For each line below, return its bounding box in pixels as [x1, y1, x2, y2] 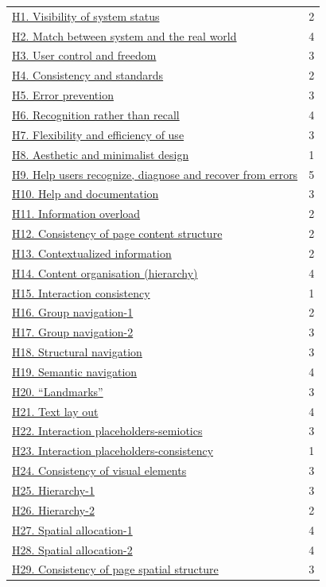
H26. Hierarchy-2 [12, 501, 95, 518]
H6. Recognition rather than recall [12, 106, 180, 122]
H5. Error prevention [12, 87, 114, 103]
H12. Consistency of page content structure [12, 225, 223, 242]
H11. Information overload [12, 205, 141, 222]
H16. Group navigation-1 [12, 304, 134, 321]
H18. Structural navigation [12, 344, 142, 360]
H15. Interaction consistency [12, 284, 150, 301]
